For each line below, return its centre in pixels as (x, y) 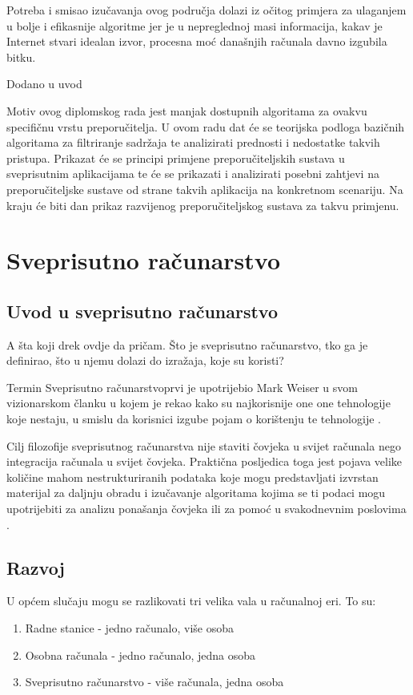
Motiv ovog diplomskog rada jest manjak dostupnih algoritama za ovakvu (187, 110)
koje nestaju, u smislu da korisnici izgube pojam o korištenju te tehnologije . (194, 419)
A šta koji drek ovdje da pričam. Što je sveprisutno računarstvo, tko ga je (187, 344)
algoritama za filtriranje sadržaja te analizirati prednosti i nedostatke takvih (193, 142)
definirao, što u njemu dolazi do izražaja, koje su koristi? (145, 360)
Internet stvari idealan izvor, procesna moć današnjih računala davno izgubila (197, 41)
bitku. (21, 57)
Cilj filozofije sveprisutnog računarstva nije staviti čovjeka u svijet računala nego (204, 445)
